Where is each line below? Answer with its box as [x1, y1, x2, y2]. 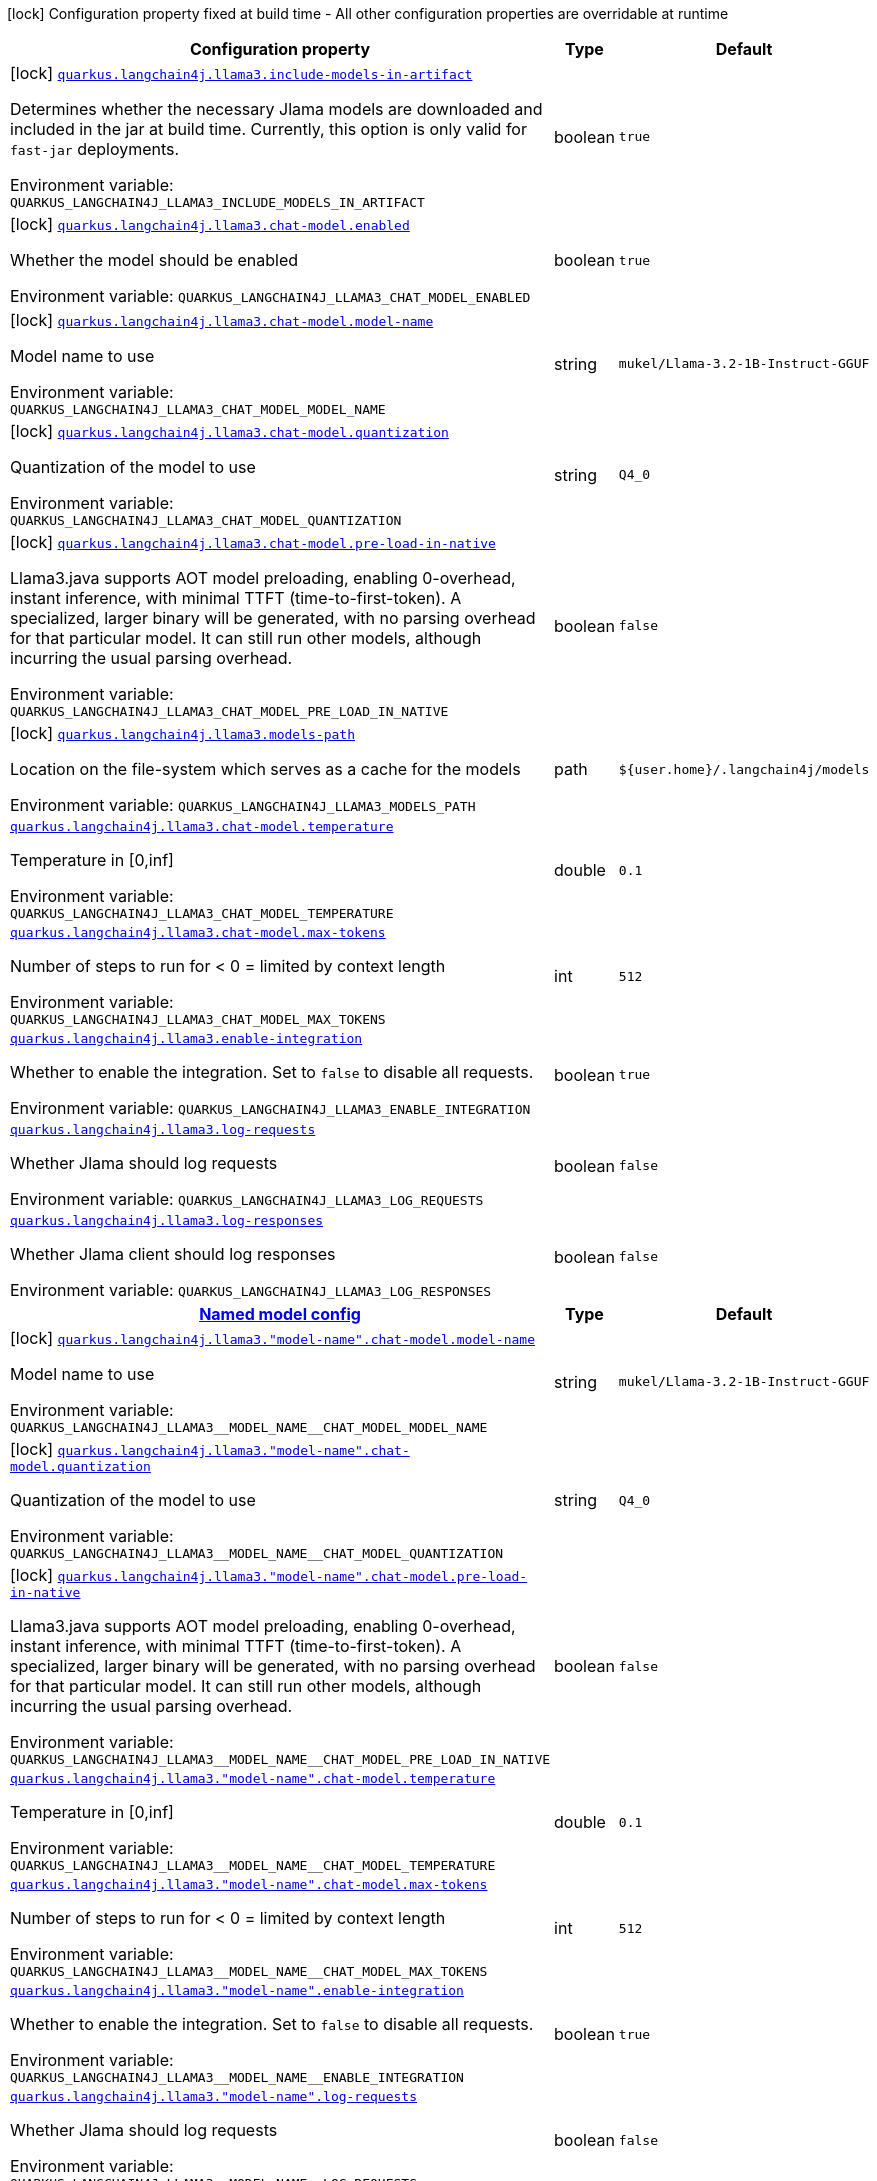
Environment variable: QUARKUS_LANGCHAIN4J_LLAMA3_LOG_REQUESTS [10, 1189, 484, 1209]
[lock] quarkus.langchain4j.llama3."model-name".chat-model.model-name [10, 1328, 535, 1348]
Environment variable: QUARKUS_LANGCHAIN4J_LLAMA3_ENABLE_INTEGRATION [10, 1098, 531, 1118]
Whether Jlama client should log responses [10, 1244, 336, 1264]
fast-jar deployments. [10, 139, 180, 159]
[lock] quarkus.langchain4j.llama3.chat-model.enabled [10, 214, 410, 234]
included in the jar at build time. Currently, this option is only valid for [10, 119, 527, 139]
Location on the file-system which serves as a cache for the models [10, 759, 521, 779]
